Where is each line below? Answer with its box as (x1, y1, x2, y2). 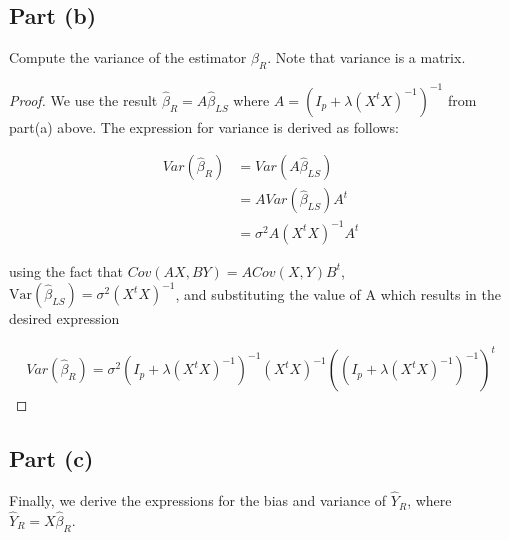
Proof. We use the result (9, 89, 158, 110)
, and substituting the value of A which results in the (175, 283, 501, 303)
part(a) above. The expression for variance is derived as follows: (9, 116, 399, 137)
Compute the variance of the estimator (9, 47, 247, 68)
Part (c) (9, 443, 94, 474)
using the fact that (9, 260, 124, 281)
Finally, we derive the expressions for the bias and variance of (9, 490, 387, 511)
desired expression (9, 308, 120, 328)
